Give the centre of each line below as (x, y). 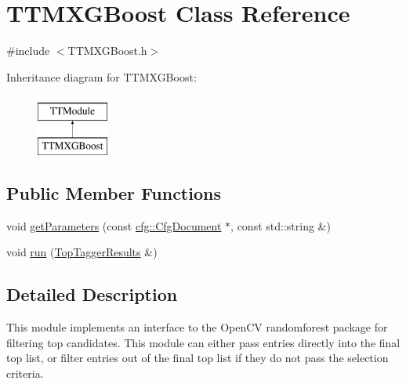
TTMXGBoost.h (107, 51)
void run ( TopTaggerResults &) (82, 252)
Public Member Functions (114, 192)
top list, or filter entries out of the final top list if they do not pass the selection (198, 358)
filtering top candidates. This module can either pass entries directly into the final (203, 342)
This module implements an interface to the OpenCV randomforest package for (197, 327)
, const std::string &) (281, 225)
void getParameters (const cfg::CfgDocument (114, 225)
